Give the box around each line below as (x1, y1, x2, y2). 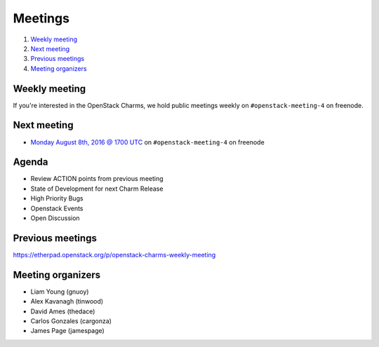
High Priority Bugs (30, 194, 84, 203)
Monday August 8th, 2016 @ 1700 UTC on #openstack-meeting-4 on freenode (30, 137, 265, 147)
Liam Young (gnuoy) (30, 287, 89, 296)
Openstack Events (30, 204, 84, 212)
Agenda (13, 156, 48, 168)
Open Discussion (30, 214, 80, 222)
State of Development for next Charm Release (30, 184, 164, 193)
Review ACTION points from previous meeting (30, 175, 164, 183)
